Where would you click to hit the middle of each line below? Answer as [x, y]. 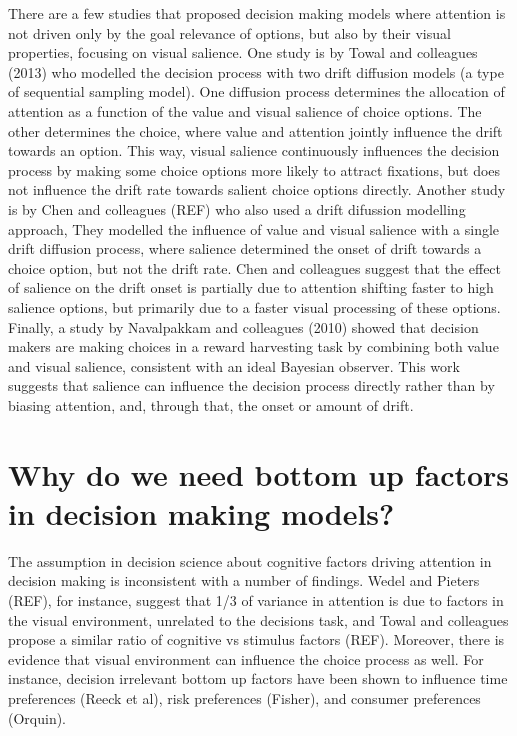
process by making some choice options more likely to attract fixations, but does [254, 169]
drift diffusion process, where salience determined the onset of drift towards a [245, 248]
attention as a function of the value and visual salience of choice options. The [245, 110]
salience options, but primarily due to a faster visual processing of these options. [254, 306]
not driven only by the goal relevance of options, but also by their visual [229, 32]
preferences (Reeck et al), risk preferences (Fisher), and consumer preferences [244, 697]
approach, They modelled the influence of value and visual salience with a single [254, 228]
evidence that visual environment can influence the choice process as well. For [246, 658]
